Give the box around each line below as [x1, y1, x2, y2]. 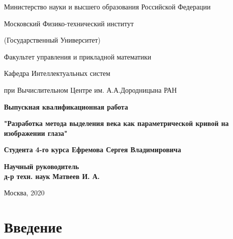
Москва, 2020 [4, 187, 45, 198]
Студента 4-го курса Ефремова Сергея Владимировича [4, 144, 181, 155]
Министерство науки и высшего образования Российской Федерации [4, 1, 211, 11]
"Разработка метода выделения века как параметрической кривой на [4, 118, 229, 128]
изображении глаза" [4, 127, 67, 138]
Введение [4, 216, 62, 237]
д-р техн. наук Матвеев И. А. [4, 171, 100, 181]
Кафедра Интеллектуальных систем [4, 68, 111, 78]
